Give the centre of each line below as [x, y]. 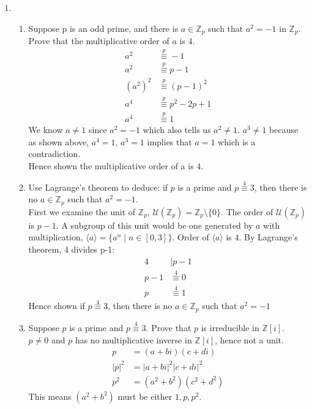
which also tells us [177, 130]
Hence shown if [57, 306]
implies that [169, 141]
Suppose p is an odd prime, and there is [103, 28]
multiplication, [56, 237]
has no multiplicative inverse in [133, 339]
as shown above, [59, 141]
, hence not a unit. [249, 339]
